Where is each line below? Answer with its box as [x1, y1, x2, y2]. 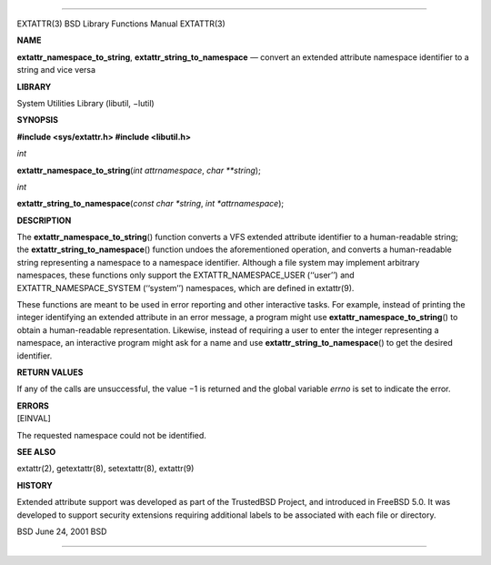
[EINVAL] [16, 413, 52, 424]
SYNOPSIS [16, 115, 59, 126]
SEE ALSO [16, 446, 56, 457]
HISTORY [16, 479, 54, 490]
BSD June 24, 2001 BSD [16, 526, 107, 537]
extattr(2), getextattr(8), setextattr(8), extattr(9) [16, 463, 195, 474]
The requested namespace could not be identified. [16, 429, 206, 440]
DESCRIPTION [16, 215, 72, 226]
